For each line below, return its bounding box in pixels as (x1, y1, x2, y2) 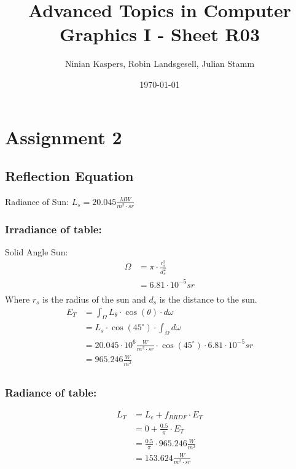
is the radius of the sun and (42, 292, 146, 305)
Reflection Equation (5, 166, 134, 185)
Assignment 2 (5, 124, 122, 149)
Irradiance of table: (5, 221, 102, 236)
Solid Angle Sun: (5, 246, 68, 258)
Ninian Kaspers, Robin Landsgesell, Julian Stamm (64, 57, 255, 70)
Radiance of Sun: (5, 195, 69, 207)
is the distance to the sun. (159, 292, 257, 305)
